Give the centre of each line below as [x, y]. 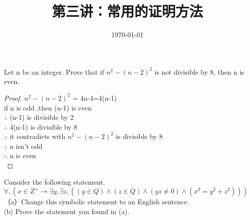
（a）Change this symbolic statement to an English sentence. [97, 202]
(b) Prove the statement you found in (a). [67, 211]
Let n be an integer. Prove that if [54, 71]
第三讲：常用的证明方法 [127, 11]
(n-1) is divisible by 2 [42, 117]
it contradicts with [37, 136]
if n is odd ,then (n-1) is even [48, 107]
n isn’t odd [26, 146]
